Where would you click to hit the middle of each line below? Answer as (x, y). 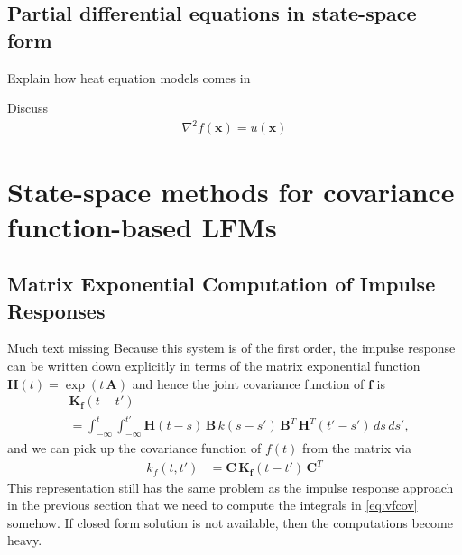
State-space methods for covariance (231, 191)
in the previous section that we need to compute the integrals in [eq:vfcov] (213, 505)
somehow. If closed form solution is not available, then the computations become (230, 522)
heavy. (25, 540)
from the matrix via (356, 448)
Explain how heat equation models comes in (129, 77)
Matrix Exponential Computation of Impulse (222, 284)
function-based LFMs (142, 226)
